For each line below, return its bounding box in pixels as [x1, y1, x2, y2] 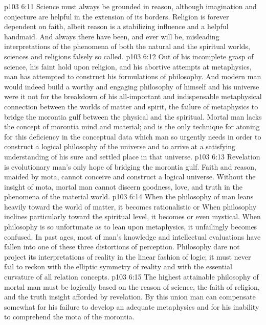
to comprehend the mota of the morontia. [4, 311, 135, 322]
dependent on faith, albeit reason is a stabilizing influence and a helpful [4, 21, 229, 32]
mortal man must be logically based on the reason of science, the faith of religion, [4, 281, 260, 292]
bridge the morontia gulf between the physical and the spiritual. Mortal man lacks [4, 111, 262, 122]
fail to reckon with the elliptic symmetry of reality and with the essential [4, 261, 232, 272]
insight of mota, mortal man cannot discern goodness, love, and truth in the [4, 181, 242, 192]
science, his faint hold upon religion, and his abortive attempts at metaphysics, [4, 61, 252, 72]
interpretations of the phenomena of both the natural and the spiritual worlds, [4, 41, 250, 52]
